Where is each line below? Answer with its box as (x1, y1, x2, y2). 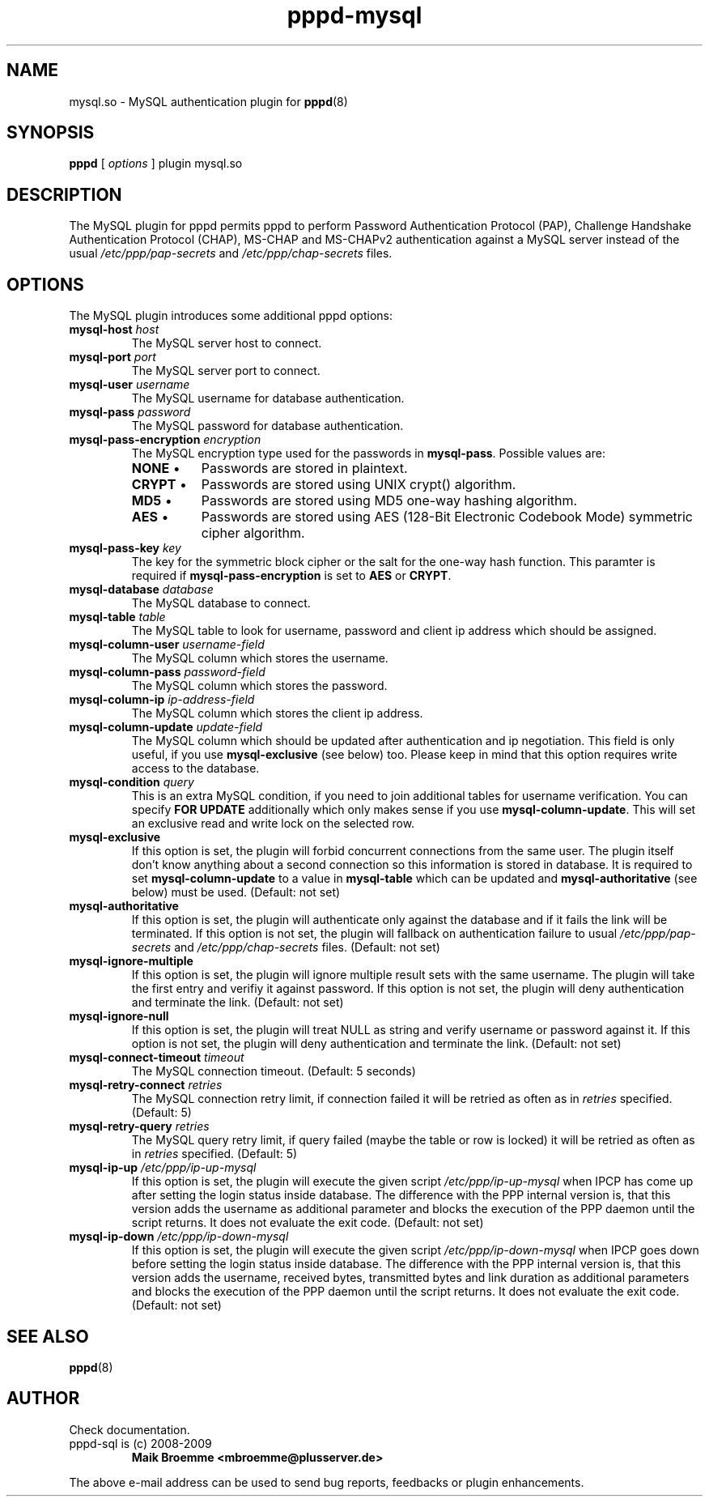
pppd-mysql (287, 2, 422, 29)
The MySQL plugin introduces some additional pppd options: (69, 309, 393, 323)
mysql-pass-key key (69, 541, 181, 556)
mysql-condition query (69, 775, 194, 790)
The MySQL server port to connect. (131, 364, 321, 378)
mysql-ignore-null (69, 1009, 169, 1024)
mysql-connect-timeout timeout (69, 1050, 244, 1065)
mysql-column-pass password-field (69, 665, 265, 679)
